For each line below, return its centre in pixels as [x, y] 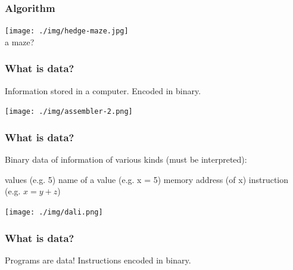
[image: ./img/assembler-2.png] [69, 112]
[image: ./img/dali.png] [54, 212]
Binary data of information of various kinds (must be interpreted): [126, 159]
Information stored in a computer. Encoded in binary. [103, 90]
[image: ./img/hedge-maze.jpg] [67, 31]
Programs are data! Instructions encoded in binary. [98, 260]
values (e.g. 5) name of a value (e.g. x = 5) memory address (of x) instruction [146, 179]
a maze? [20, 41]
